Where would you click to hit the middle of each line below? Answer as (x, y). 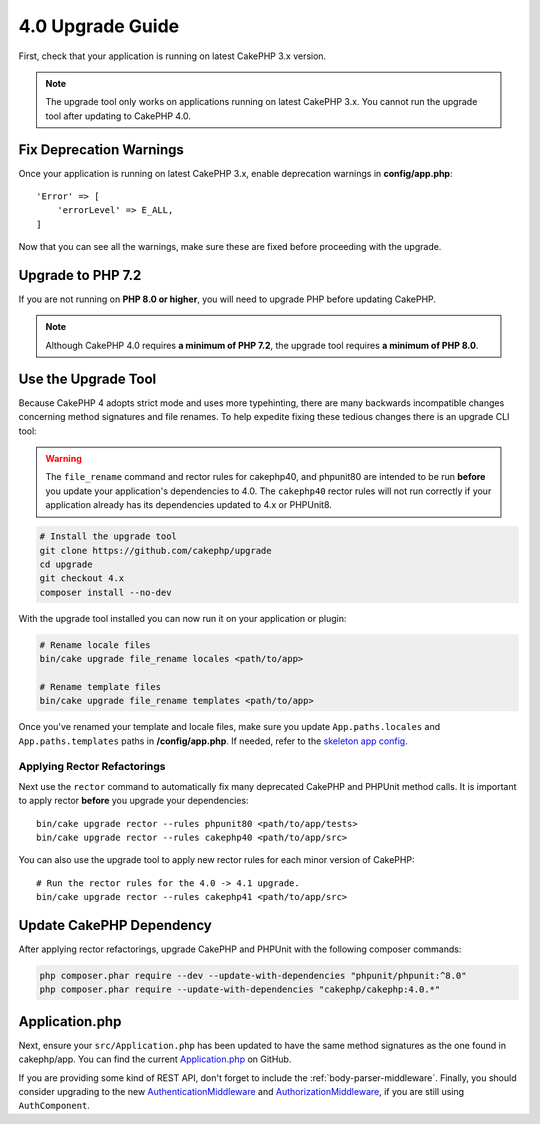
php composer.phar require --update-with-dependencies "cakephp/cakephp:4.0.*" (240, 989)
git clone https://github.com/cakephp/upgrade (155, 550)
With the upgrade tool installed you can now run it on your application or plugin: (182, 618)
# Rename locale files (95, 644)
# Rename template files (100, 686)
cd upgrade (66, 564)
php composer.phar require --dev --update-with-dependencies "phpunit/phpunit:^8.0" (253, 975)
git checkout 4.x (82, 578)
